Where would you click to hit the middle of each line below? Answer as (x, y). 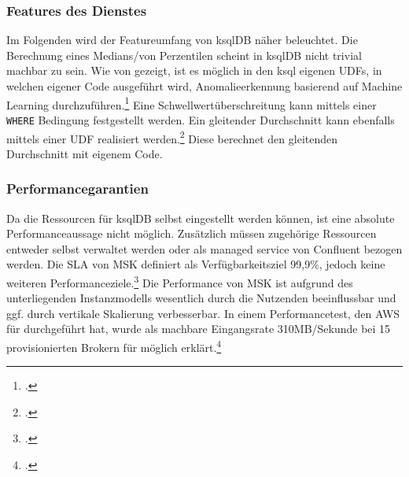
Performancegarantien (77, 189)
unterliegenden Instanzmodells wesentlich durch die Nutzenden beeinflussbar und (201, 298)
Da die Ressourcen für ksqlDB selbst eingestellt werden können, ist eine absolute (201, 218)
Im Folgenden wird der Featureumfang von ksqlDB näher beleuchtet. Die (182, 40)
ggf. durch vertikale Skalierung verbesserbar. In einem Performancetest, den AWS (203, 313)
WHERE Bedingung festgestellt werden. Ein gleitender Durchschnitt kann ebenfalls (201, 119)
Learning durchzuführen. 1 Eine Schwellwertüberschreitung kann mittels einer (192, 103)
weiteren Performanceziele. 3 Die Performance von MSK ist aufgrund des (180, 281)
